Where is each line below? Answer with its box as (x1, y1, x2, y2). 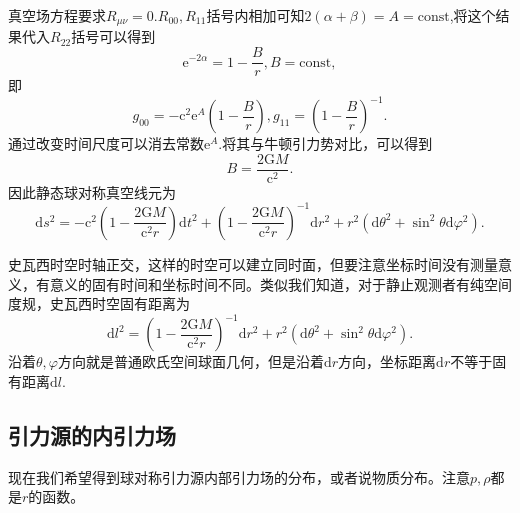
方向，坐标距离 (338, 351, 437, 372)
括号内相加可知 (206, 5, 305, 25)
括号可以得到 (71, 26, 156, 47)
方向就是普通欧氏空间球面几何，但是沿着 (57, 351, 324, 372)
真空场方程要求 (8, 5, 106, 25)
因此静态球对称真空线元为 (8, 181, 176, 202)
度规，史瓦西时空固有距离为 (8, 293, 190, 314)
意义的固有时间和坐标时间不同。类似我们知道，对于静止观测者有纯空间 (49, 273, 512, 294)
